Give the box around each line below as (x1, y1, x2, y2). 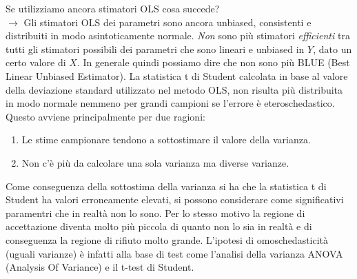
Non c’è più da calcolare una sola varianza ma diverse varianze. (21, 155, 289, 169)
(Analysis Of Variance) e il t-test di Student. (6, 260, 194, 274)
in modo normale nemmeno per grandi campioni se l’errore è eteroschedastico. (6, 96, 335, 110)
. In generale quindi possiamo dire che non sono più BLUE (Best (76, 55, 350, 70)
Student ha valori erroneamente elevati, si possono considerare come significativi (6, 192, 344, 207)
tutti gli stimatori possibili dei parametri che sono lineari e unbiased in (6, 41, 305, 56)
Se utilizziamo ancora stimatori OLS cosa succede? (6, 1, 220, 15)
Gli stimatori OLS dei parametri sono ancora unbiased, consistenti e (23, 14, 312, 29)
